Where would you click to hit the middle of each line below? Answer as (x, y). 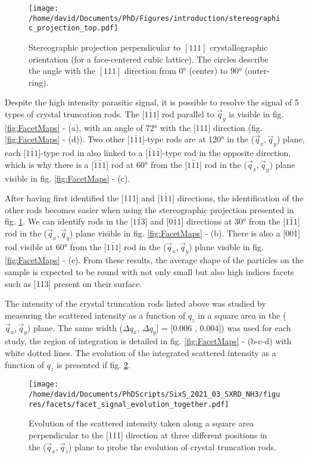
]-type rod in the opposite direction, (226, 153)
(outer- (257, 71)
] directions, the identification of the (238, 198)
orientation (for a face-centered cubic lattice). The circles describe (149, 59)
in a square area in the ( (242, 315)
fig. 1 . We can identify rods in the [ (69, 221)
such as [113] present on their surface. (74, 283)
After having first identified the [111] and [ (82, 198)
